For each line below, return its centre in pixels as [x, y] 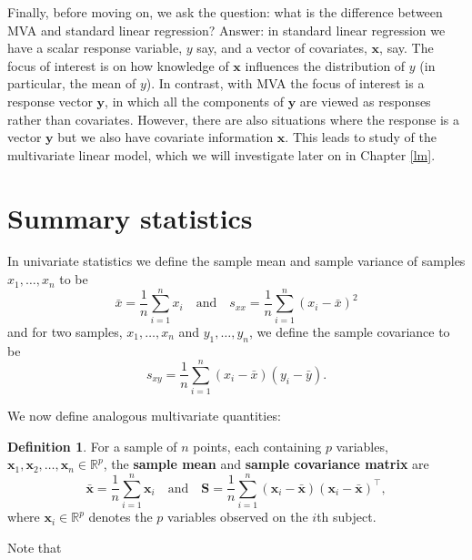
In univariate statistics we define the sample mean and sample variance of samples [236, 261]
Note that [35, 547]
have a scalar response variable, [95, 48]
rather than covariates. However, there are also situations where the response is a [234, 119]
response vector [50, 101]
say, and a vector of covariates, [282, 48]
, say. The [407, 48]
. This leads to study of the [361, 137]
